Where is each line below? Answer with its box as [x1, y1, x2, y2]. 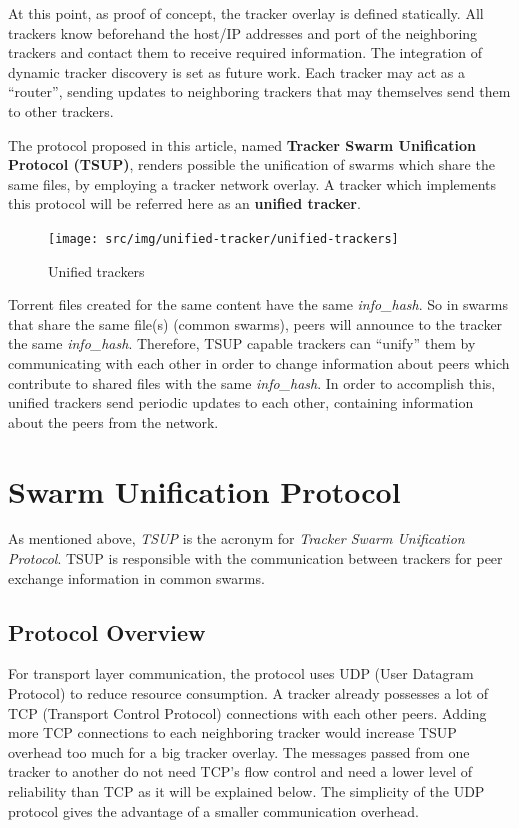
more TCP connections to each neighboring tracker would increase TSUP [8, 722, 457, 743]
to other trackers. [8, 100, 114, 121]
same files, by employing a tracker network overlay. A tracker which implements [8, 173, 497, 194]
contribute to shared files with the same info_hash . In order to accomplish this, [8, 372, 496, 393]
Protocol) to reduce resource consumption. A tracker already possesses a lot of [8, 683, 489, 704]
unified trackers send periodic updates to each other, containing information [8, 392, 474, 413]
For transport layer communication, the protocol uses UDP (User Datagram [8, 663, 474, 684]
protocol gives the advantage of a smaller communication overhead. [8, 800, 419, 821]
